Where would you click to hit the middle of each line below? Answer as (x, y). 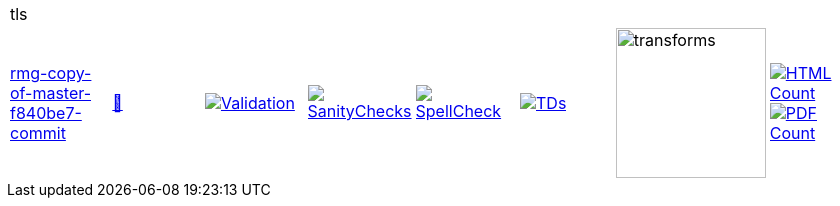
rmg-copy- (51, 73)
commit (38, 133)
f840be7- (46, 113)
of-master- (51, 93)
